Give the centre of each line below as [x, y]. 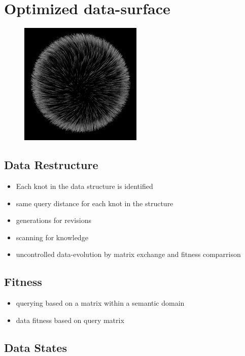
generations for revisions [54, 220]
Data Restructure [51, 165]
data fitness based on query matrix [70, 320]
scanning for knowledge [52, 237]
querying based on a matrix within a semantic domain [100, 303]
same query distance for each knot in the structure [95, 203]
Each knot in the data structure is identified [84, 186]
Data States [36, 347]
